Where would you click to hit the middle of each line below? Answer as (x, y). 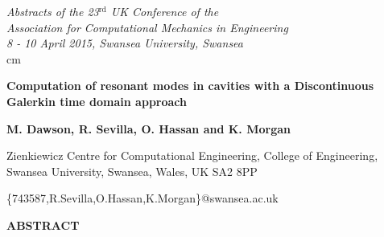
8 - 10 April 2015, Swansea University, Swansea (125, 43)
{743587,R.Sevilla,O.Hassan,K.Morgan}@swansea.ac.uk (142, 198)
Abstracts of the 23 (53, 11)
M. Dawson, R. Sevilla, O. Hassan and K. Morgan (149, 128)
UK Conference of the (165, 11)
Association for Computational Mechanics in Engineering (147, 27)
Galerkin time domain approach (97, 101)
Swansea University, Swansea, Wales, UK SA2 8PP (132, 171)
